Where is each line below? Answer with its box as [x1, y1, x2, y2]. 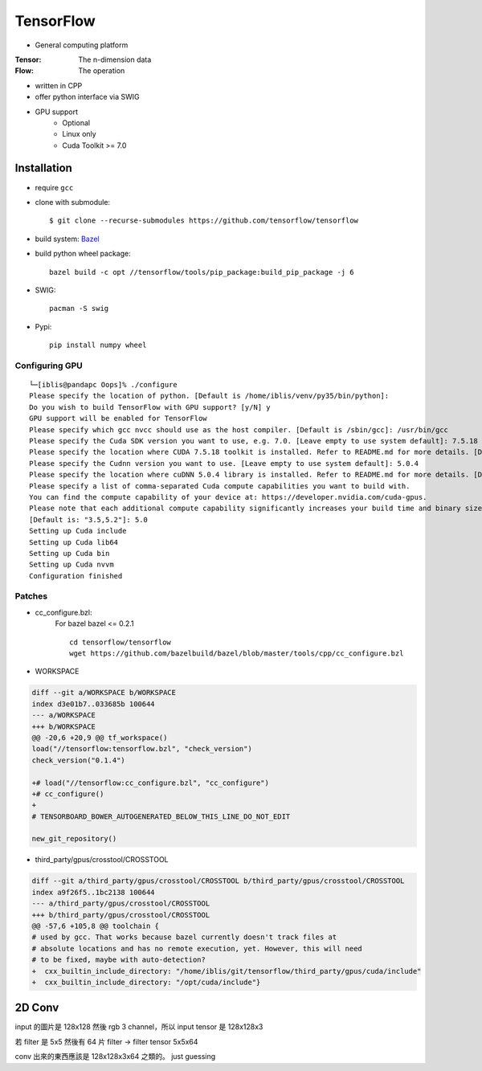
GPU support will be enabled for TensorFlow [29, 414, 208, 423]
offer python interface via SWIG [35, 92, 140, 102]
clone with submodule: [35, 197, 111, 206]
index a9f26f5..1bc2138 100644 [31, 888, 156, 897]
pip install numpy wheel [49, 341, 147, 350]
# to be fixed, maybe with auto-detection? [31, 955, 206, 964]
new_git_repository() [31, 834, 117, 844]
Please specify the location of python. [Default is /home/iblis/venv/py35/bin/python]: [29, 391, 390, 401]
